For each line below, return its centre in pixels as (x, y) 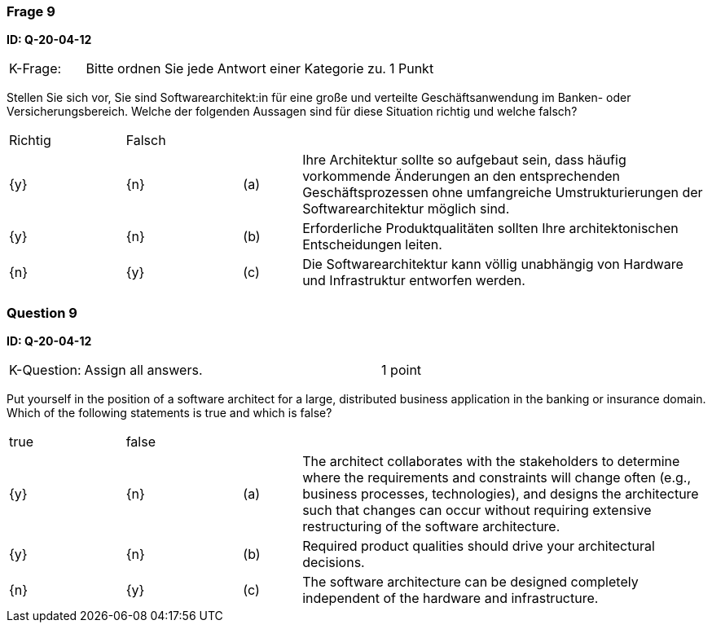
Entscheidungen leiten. (372, 245)
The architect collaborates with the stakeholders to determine (491, 462)
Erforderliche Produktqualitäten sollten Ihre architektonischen (490, 229)
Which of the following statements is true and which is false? (169, 413)
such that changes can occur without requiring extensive (477, 510)
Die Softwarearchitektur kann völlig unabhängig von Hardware (493, 264)
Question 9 (42, 312)
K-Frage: (35, 69)
